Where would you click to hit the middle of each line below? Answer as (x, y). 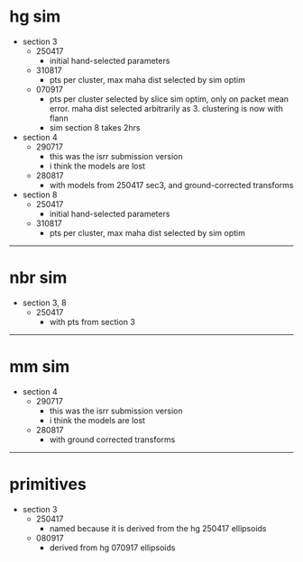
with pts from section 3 (92, 322)
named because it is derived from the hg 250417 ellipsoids (158, 528)
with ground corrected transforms (112, 440)
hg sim (35, 17)
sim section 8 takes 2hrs (95, 127)
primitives (48, 485)
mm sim (40, 367)
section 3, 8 (44, 303)
